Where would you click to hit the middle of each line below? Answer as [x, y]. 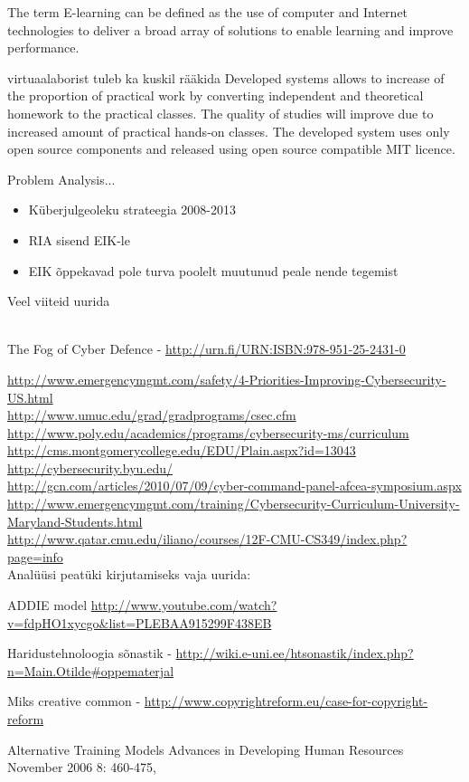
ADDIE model [47, 605]
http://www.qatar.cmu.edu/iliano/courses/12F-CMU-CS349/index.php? [207, 539]
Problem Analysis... [61, 179]
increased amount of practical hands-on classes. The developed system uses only [229, 131]
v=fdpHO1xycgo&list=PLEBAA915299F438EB [140, 622]
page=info [35, 556]
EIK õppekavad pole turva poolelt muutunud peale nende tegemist [213, 270]
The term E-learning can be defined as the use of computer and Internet [208, 12]
